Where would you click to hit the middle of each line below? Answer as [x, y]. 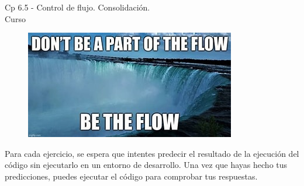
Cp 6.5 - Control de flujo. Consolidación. [77, 7]
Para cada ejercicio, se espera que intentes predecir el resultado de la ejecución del [152, 153]
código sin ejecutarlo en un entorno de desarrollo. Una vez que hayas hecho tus [146, 165]
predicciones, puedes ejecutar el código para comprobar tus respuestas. [131, 176]
